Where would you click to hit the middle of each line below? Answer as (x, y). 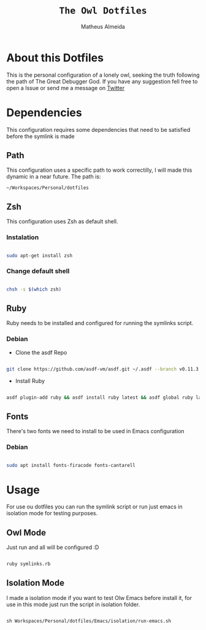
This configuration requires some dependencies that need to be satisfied (98, 129)
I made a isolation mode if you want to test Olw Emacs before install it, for (99, 597)
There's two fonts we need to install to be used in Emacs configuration (96, 431)
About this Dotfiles (55, 58)
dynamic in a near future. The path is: (54, 177)
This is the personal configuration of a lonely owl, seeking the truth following (103, 75)
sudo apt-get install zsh (39, 255)
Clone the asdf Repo (41, 352)
